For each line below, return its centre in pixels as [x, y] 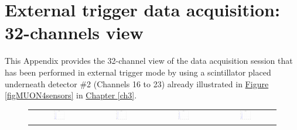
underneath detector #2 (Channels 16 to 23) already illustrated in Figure [137, 83]
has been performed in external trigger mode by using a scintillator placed [138, 72]
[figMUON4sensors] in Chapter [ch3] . [71, 95]
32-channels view [74, 32]
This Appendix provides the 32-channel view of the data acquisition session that [149, 61]
